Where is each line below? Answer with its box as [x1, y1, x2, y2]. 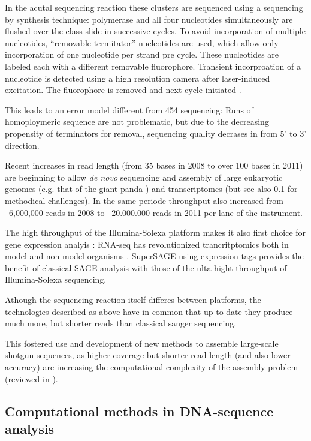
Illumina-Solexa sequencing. [5, 273, 107, 286]
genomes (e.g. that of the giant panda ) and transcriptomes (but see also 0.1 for [5, 182, 298, 195]
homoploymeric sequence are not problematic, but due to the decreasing [5, 115, 269, 128]
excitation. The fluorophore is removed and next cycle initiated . [5, 83, 241, 96]
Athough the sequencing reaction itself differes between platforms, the [5, 293, 261, 306]
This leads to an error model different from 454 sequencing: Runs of [5, 103, 253, 116]
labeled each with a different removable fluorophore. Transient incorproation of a [5, 59, 301, 72]
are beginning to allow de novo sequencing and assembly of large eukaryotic [5, 170, 283, 183]
